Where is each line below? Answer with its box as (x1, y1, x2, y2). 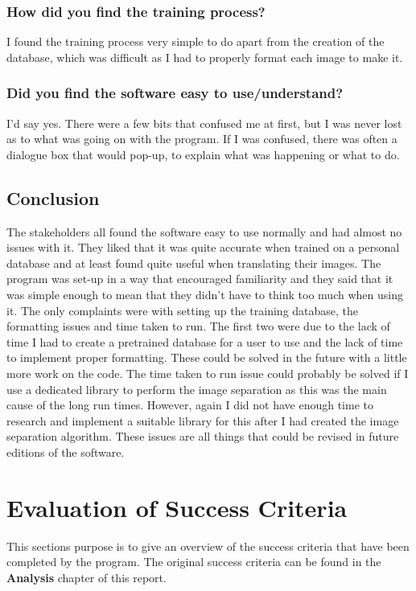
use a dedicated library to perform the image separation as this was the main (6, 380, 387, 397)
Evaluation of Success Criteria (6, 490, 348, 523)
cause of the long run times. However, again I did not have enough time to (6, 396, 373, 413)
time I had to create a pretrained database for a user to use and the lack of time (6, 333, 403, 350)
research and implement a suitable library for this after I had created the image (6, 412, 399, 429)
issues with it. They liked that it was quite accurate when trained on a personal (6, 239, 400, 256)
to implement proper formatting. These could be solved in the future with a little (6, 349, 407, 366)
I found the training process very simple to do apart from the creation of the (6, 33, 385, 50)
